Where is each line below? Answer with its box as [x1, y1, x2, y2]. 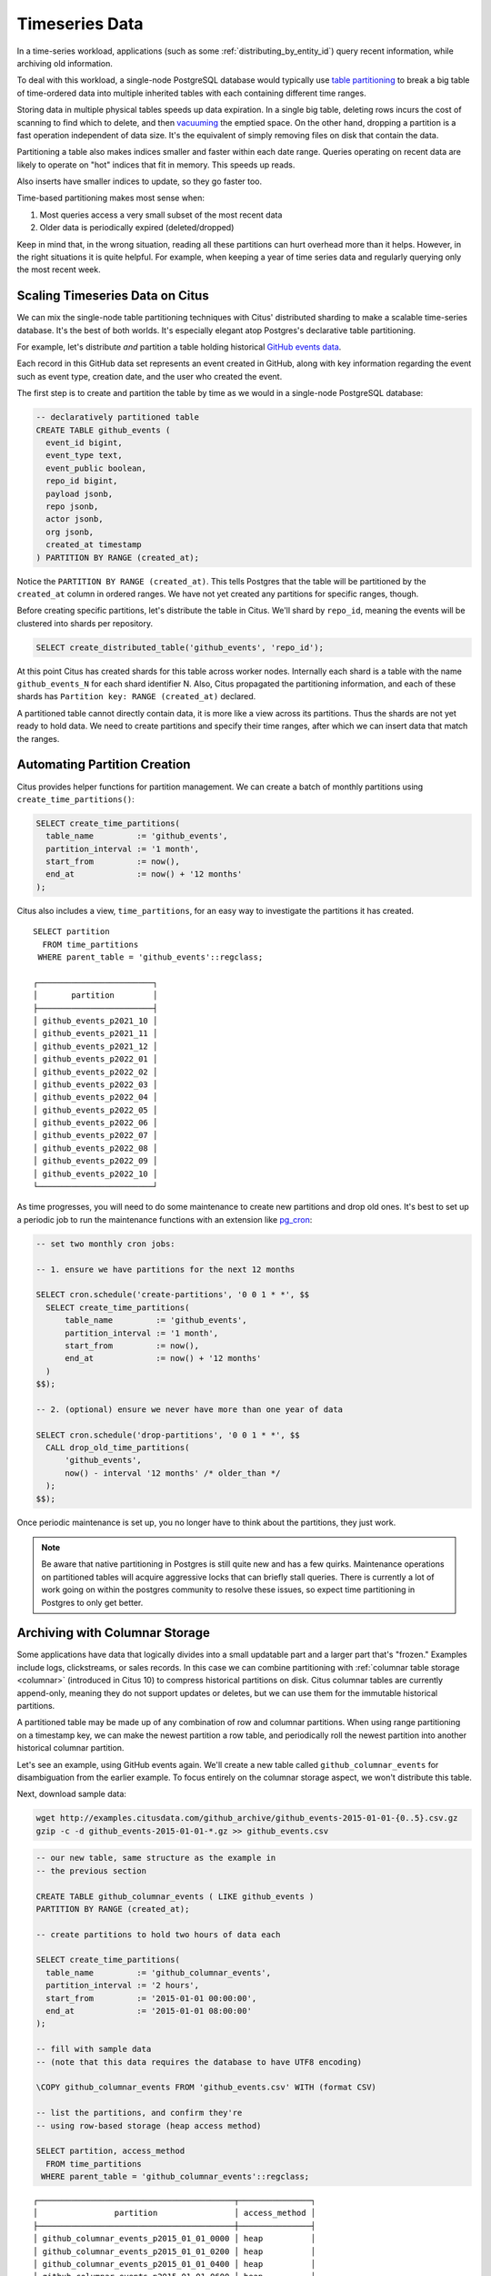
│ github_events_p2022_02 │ [33, 1066, 158, 1077]
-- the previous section [35, 1865, 147, 1875]
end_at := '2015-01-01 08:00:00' [45, 2006, 252, 2017]
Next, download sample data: [16, 1789, 127, 1800]
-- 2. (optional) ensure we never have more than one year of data [35, 1404, 344, 1415]
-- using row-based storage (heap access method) [35, 2120, 262, 2130]
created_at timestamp [45, 540, 143, 550]
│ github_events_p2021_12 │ [33, 1041, 158, 1052]
